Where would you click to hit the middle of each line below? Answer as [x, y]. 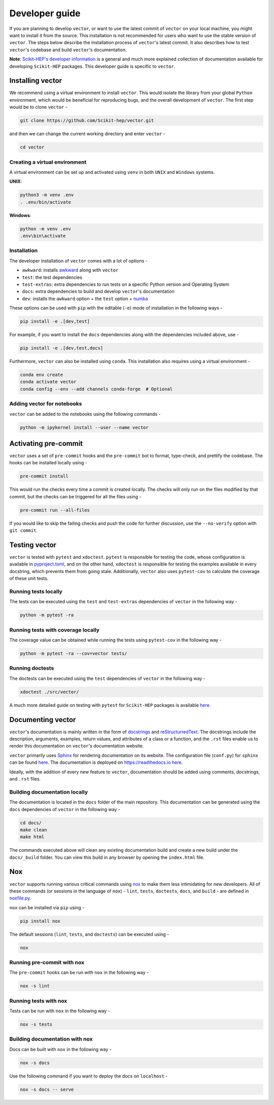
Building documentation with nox [51, 1039]
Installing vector [36, 81]
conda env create [42, 375]
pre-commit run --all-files [55, 510]
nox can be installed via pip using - [47, 907]
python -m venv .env [45, 229]
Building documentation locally [49, 792]
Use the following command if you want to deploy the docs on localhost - [89, 1076]
